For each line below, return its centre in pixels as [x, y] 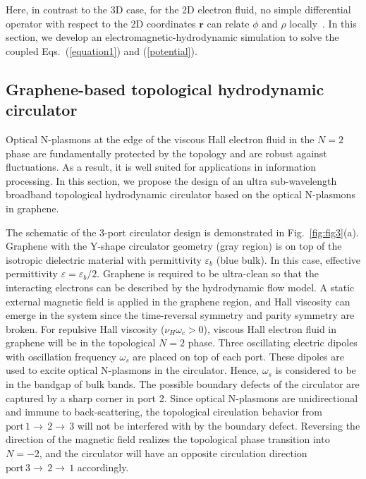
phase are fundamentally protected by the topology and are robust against [166, 153]
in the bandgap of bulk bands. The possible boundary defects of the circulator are [183, 384]
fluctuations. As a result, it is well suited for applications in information [161, 167]
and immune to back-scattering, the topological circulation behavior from [164, 412]
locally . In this [323, 23]
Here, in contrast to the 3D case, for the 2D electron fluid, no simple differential [178, 9]
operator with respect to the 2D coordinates [101, 23]
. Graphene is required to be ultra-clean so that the [208, 273]
